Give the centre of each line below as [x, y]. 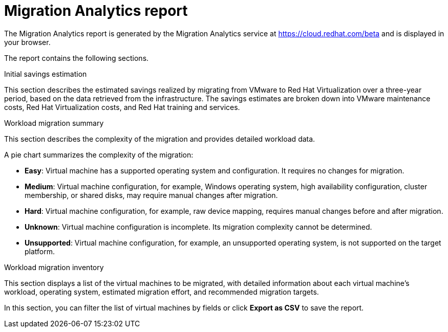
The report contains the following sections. [77, 58]
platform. [40, 251]
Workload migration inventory [54, 267]
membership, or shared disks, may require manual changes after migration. [151, 195]
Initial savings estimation [46, 74]
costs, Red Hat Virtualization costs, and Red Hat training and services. [122, 107]
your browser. [27, 42]
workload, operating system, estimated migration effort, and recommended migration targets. [162, 292]
